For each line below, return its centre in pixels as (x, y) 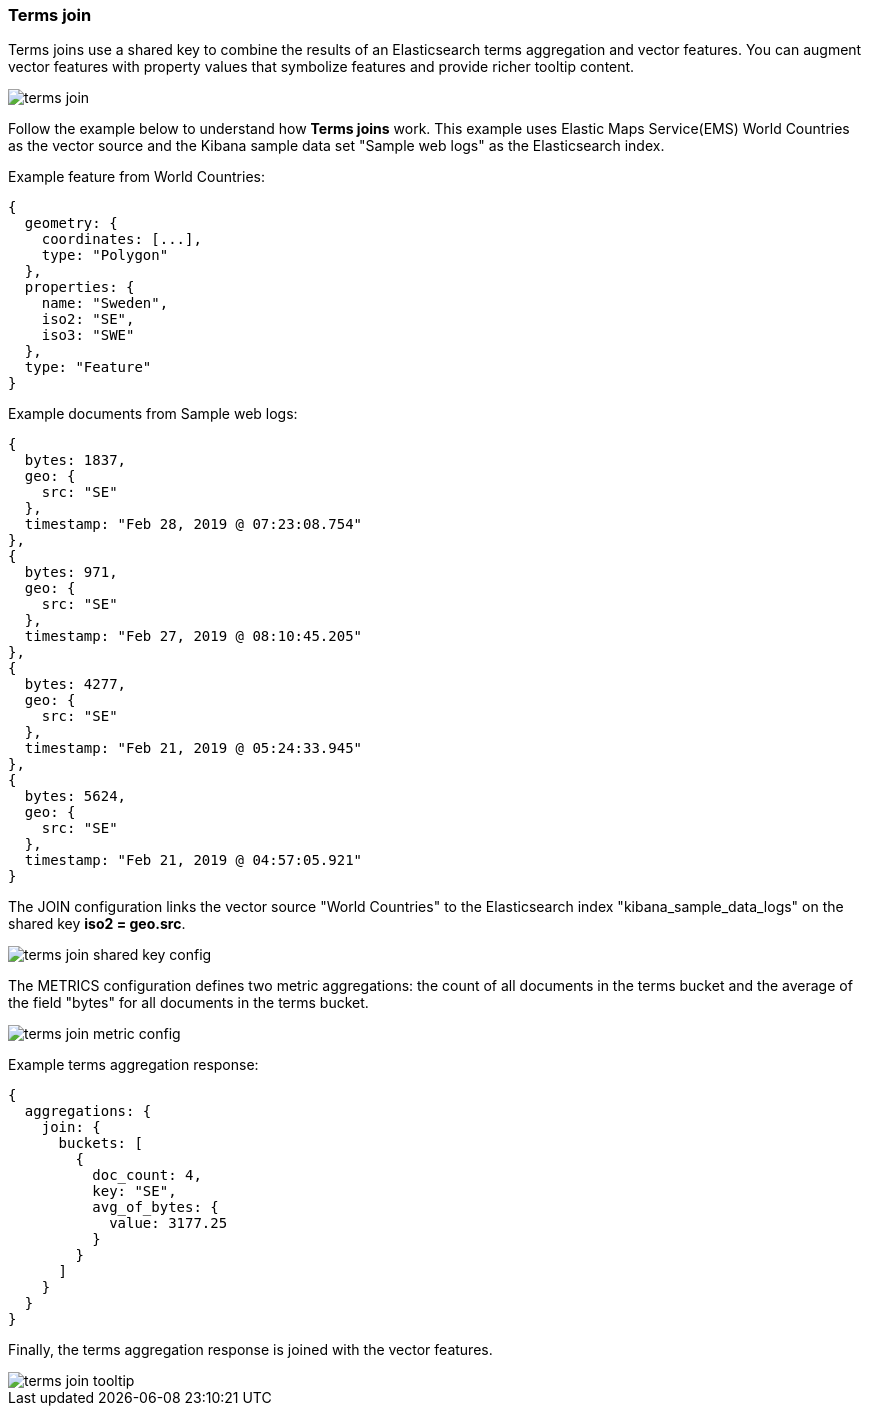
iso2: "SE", (88, 319)
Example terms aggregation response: (133, 1065)
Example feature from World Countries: (136, 177)
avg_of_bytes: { (155, 1207)
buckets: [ (100, 1143)
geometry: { (71, 223)
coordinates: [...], (121, 239)
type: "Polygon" (105, 255)
